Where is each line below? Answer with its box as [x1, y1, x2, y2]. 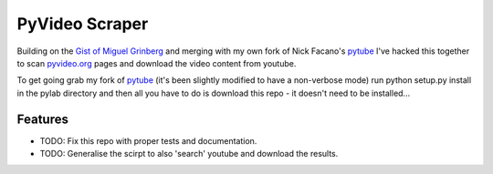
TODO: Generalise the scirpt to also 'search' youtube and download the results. [39, 148, 339, 159]
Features [16, 111, 68, 127]
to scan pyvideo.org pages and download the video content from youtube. [16, 57, 297, 68]
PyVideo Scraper [16, 14, 149, 34]
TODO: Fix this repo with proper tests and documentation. [39, 135, 257, 146]
